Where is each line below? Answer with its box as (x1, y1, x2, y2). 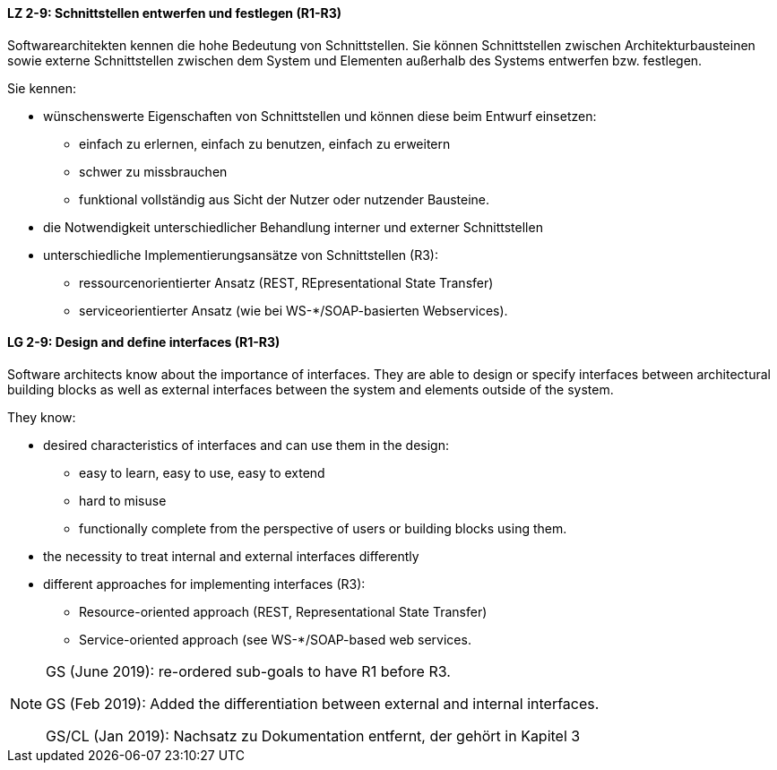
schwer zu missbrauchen (79, 163, 228, 179)
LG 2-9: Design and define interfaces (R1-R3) (7, 334, 281, 350)
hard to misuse (79, 492, 167, 508)
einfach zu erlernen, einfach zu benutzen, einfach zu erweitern (79, 135, 451, 151)
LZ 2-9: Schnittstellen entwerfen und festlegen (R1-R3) (7, 5, 341, 21)
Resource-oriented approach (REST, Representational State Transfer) (79, 603, 488, 619)
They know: (7, 409, 76, 425)
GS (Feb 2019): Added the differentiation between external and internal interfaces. (46, 694, 600, 713)
